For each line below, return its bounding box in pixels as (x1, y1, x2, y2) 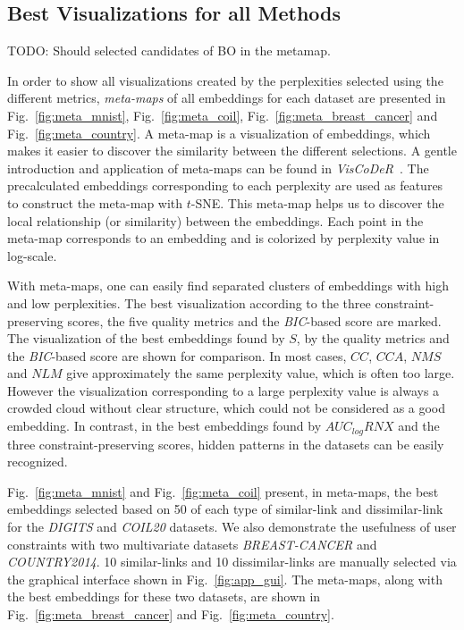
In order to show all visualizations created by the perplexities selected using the (7, 71, 443, 89)
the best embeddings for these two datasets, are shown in (7, 587, 321, 606)
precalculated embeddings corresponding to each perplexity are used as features (7, 176, 443, 195)
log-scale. (7, 246, 57, 265)
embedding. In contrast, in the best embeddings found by (7, 416, 322, 435)
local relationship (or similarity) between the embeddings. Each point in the (7, 211, 424, 230)
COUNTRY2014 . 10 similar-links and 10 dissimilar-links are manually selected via (7, 552, 457, 571)
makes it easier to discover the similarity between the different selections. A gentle (7, 141, 457, 160)
